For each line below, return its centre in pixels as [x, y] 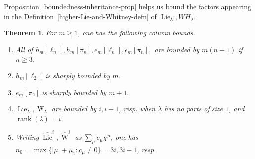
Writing [27, 137]
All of [24, 49]
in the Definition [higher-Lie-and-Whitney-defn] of [80, 16]
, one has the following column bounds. [136, 33]
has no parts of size [193, 109]
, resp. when [137, 109]
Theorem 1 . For [30, 33]
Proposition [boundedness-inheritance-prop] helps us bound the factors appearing [127, 6]
